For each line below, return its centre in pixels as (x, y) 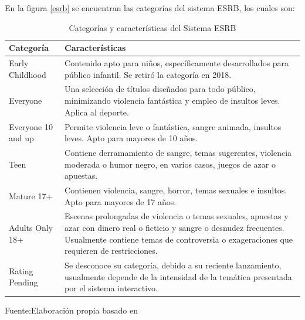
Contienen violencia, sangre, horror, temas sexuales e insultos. (176, 190)
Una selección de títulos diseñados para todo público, (160, 89)
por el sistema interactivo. (111, 288)
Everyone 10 (31, 126)
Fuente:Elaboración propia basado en (71, 310)
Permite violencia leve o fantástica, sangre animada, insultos (173, 126)
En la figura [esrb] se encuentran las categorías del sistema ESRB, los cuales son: (150, 8)
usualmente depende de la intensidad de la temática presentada (178, 276)
